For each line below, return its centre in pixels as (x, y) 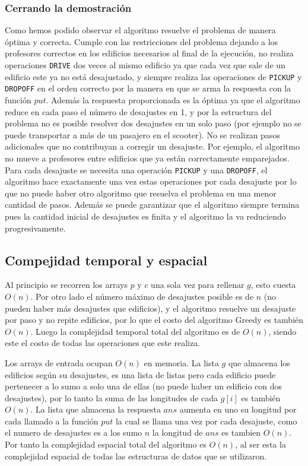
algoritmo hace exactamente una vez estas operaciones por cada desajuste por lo (151, 181)
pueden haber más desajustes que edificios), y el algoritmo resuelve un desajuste (150, 308)
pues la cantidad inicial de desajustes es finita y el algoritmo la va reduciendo (145, 216)
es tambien (241, 432)
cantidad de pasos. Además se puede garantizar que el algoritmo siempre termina (152, 205)
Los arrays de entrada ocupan (59, 362)
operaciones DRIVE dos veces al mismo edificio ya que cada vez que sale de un (145, 65)
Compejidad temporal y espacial (106, 260)
